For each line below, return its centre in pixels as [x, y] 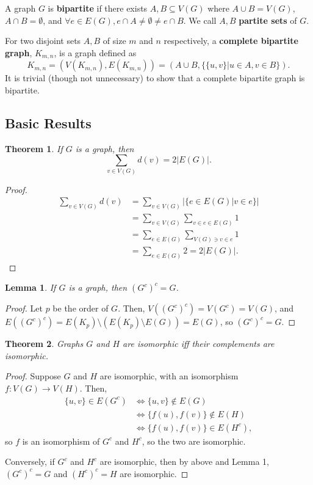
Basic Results [48, 122]
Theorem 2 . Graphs [44, 344]
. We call [200, 20]
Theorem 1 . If [34, 148]
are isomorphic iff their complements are [199, 344]
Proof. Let [24, 308]
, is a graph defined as [95, 52]
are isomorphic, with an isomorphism [169, 376]
